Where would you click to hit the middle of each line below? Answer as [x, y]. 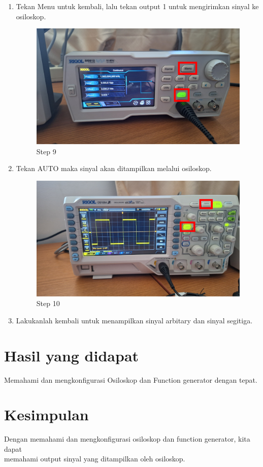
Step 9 [46, 151]
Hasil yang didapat [72, 355]
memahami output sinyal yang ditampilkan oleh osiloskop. [95, 459]
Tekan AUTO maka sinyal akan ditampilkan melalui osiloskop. [114, 168]
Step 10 [48, 303]
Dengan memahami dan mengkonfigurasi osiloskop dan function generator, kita [127, 439]
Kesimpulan [46, 414]
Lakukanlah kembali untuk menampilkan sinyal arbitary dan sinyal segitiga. [134, 320]
